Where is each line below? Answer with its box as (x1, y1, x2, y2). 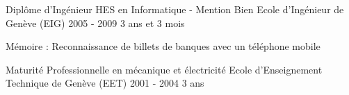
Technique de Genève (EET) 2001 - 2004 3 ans (6, 76, 204, 90)
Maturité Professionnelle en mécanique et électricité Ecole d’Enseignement (6, 62, 323, 76)
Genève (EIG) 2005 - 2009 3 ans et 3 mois (6, 15, 185, 30)
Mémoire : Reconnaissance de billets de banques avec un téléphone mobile (6, 39, 320, 53)
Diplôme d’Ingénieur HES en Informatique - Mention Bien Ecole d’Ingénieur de (6, 2, 344, 16)
